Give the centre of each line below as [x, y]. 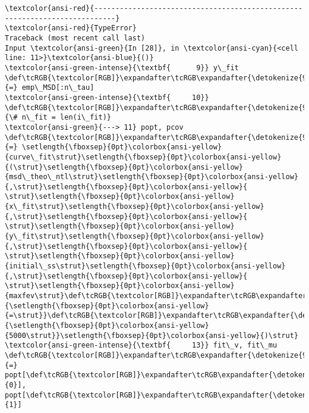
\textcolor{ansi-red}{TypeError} [71, 28]
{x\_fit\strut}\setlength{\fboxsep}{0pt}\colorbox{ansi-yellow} [135, 207]
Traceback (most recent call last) [75, 38]
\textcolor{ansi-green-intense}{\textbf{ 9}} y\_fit [122, 68]
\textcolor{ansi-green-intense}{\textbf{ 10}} [107, 97]
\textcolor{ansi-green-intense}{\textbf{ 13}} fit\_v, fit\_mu [141, 345]
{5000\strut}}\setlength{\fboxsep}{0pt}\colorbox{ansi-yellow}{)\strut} [152, 335]
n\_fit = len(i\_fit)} [66, 118]
